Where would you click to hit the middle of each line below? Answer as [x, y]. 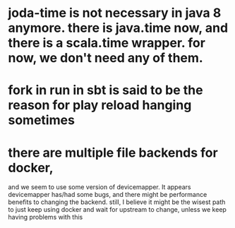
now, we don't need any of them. [106, 58]
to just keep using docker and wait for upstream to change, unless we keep [117, 210]
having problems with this [46, 217]
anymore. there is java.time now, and [118, 28]
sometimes [41, 120]
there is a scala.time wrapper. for [107, 43]
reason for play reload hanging [100, 106]
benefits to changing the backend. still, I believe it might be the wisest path [117, 202]
